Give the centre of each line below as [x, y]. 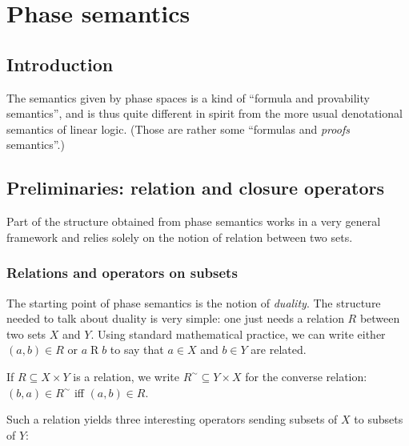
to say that [137, 350]
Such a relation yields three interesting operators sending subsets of [172, 419]
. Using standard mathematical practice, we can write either [238, 333]
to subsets [379, 419]
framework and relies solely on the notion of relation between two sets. [180, 237]
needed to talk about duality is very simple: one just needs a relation [175, 318]
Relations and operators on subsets [122, 273]
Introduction [60, 64]
